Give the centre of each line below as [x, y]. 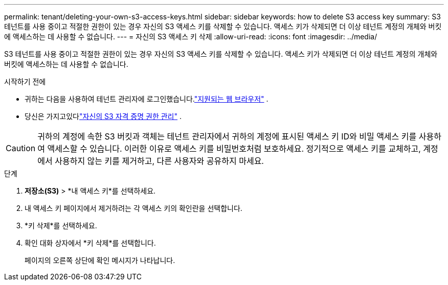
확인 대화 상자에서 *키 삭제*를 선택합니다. [90, 243]
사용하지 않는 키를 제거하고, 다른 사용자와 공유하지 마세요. [159, 161]
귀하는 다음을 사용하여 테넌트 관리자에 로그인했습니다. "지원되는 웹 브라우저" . [147, 99]
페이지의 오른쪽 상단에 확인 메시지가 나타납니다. [100, 260]
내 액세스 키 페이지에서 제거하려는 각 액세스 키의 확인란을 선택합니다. [133, 208]
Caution [21, 148]
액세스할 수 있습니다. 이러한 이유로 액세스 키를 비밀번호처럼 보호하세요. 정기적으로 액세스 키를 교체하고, [234, 149]
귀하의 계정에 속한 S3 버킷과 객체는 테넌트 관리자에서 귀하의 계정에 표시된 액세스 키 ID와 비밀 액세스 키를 [227, 136]
